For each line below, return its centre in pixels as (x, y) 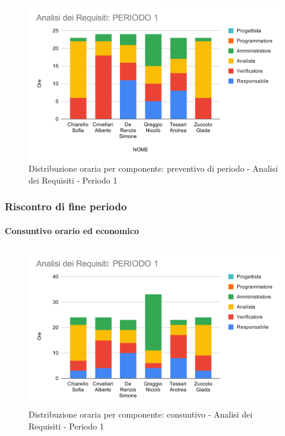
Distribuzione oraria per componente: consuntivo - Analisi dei (141, 414)
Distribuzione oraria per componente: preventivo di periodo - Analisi (153, 168)
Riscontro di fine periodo (66, 206)
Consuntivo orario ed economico (72, 230)
